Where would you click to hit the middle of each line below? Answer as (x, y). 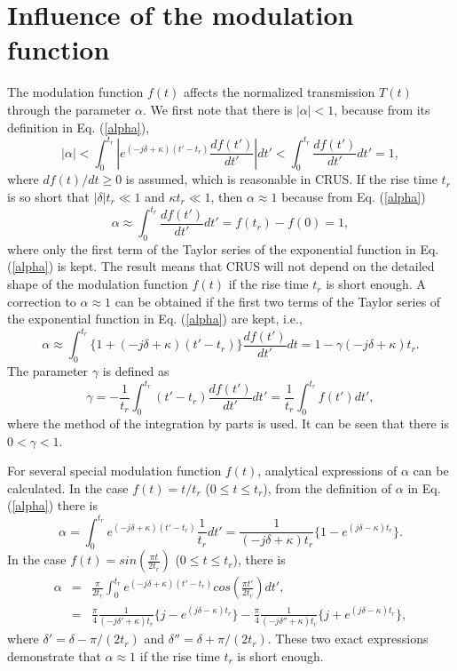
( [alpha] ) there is (53, 505)
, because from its (382, 109)
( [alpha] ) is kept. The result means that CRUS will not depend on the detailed (221, 266)
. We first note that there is (218, 109)
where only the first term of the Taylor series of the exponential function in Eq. (223, 248)
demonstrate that (54, 655)
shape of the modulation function (98, 284)
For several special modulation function (114, 471)
